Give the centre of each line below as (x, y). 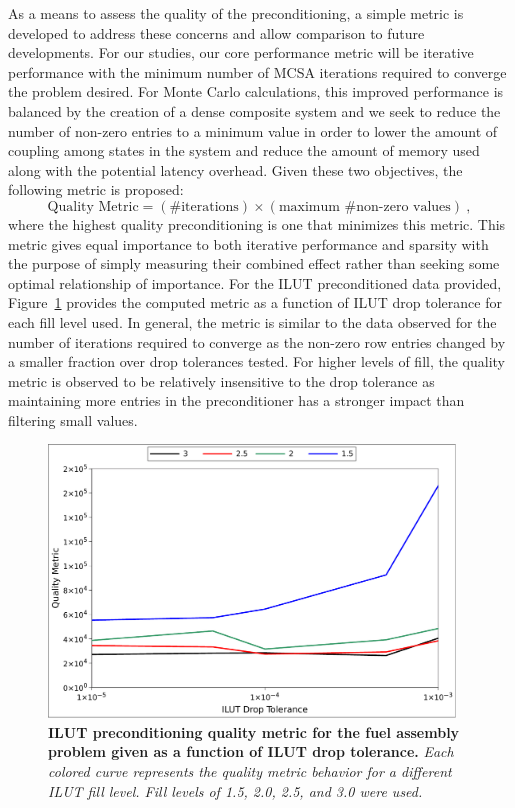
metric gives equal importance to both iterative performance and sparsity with (248, 243)
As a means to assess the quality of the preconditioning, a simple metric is (236, 13)
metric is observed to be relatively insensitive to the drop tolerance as (221, 380)
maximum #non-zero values (364, 206)
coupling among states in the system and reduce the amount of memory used (244, 150)
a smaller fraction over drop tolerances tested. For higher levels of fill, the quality (256, 361)
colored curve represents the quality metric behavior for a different (250, 770)
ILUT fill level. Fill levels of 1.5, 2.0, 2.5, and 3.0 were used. (235, 790)
